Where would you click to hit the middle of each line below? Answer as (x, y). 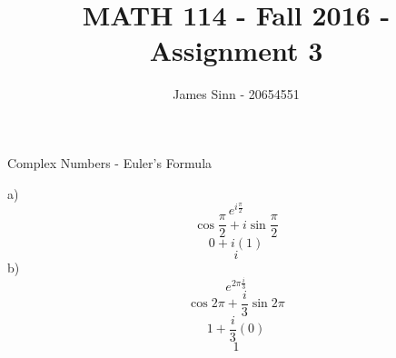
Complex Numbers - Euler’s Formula (110, 162)
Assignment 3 (236, 50)
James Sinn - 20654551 (236, 94)
